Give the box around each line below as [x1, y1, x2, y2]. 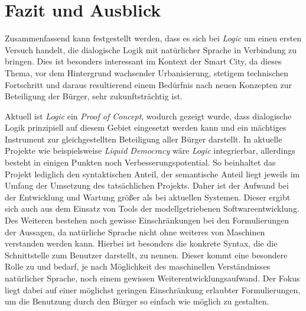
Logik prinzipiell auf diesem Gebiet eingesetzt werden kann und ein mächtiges [5, 121, 287, 134]
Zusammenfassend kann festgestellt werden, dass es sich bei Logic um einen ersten [5, 32, 302, 44]
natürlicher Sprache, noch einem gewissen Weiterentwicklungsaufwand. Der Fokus [5, 272, 300, 284]
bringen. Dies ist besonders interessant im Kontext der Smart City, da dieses [5, 55, 282, 67]
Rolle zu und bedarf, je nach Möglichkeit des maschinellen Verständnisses [5, 260, 271, 273]
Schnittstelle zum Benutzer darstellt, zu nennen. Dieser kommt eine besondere [5, 248, 288, 261]
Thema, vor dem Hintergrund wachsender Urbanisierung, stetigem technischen [5, 66, 289, 79]
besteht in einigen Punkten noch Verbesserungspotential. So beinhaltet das [5, 156, 276, 169]
